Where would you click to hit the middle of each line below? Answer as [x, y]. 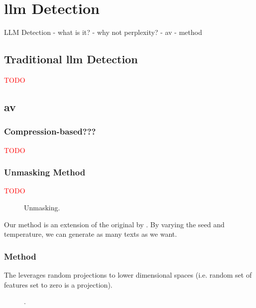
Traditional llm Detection [71, 59]
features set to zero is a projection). [58, 284]
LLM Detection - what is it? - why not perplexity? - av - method [103, 32]
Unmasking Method [45, 172]
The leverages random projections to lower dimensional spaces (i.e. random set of [128, 274]
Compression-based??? [50, 131]
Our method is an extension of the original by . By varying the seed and [114, 224]
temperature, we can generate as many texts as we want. [91, 234]
